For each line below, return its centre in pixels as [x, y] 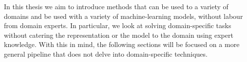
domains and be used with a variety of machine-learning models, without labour [123, 16]
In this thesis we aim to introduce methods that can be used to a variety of [116, 6]
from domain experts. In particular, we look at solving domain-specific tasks [118, 25]
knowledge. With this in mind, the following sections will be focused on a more [122, 44]
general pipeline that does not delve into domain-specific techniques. [106, 54]
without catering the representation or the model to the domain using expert [119, 35]
